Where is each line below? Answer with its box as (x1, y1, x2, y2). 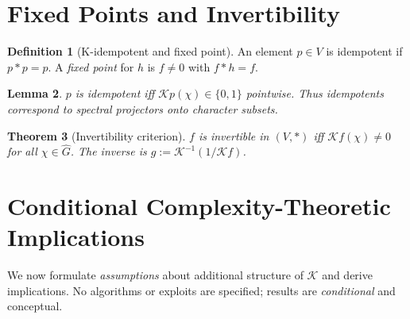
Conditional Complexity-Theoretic (7, 190, 391, 222)
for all (7, 143, 37, 159)
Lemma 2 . (7, 85, 63, 102)
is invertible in (198, 127, 269, 144)
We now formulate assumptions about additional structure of (7, 267, 304, 283)
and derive (322, 267, 373, 283)
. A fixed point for (48, 58, 134, 75)
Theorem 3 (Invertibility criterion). (7, 127, 186, 144)
